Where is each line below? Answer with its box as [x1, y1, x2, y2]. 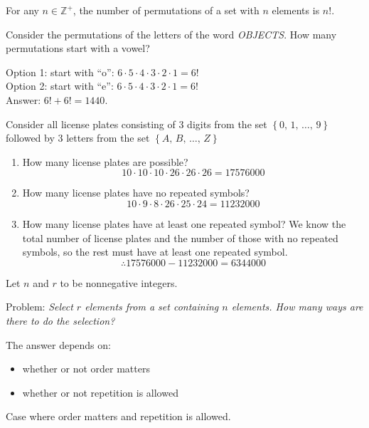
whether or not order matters [22, 361, 150, 376]
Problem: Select [6, 299, 73, 314]
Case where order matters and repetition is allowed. [6, 409, 231, 424]
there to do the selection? [6, 313, 115, 328]
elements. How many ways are [231, 299, 363, 314]
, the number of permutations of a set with [73, 3, 260, 17]
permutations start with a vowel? [6, 41, 150, 56]
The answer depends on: [6, 337, 111, 352]
